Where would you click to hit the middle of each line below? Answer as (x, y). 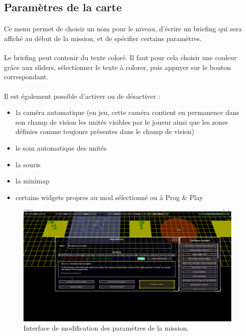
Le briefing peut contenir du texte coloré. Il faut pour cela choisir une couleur (121, 57)
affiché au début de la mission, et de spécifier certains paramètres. (103, 38)
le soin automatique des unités (61, 147)
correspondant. (26, 77)
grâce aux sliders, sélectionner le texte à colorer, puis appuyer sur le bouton (118, 67)
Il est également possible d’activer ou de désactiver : (82, 96)
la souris (28, 164)
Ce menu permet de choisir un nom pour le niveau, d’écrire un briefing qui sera (123, 29)
